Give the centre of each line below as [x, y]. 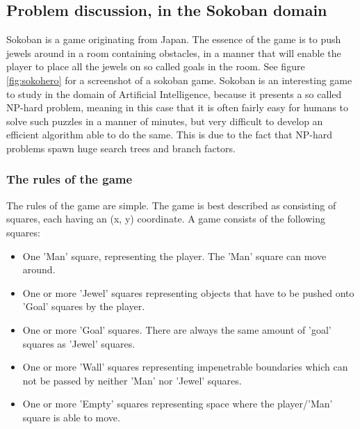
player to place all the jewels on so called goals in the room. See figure [156, 66]
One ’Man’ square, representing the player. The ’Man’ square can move [174, 256]
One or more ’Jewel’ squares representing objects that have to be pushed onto [188, 292]
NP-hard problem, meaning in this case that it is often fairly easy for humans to [177, 107]
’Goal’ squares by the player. [84, 306]
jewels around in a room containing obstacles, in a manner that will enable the [174, 52]
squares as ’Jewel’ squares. [79, 343]
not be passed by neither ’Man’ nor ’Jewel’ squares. [132, 380]
